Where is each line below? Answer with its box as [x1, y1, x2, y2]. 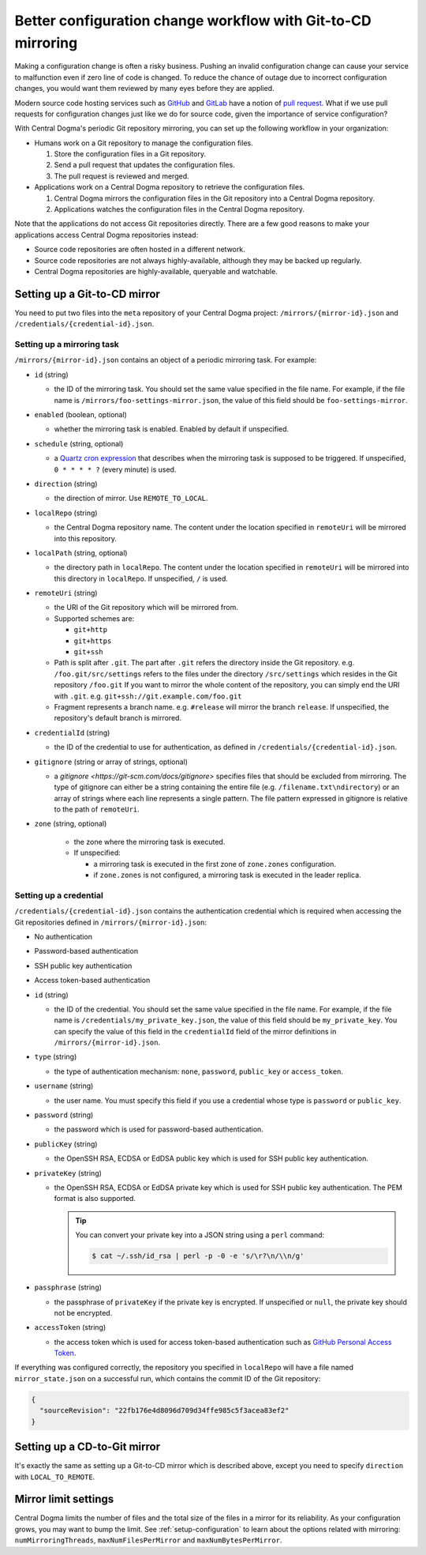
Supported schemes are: [54, 613, 135, 623]
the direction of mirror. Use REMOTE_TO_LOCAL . [54, 494, 208, 503]
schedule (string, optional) [34, 439, 124, 448]
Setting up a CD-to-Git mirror [14, 1440, 161, 1454]
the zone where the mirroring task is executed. [73, 837, 226, 846]
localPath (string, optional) [34, 548, 128, 557]
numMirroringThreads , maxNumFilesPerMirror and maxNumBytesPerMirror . [14, 1535, 282, 1545]
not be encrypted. [54, 1308, 113, 1317]
